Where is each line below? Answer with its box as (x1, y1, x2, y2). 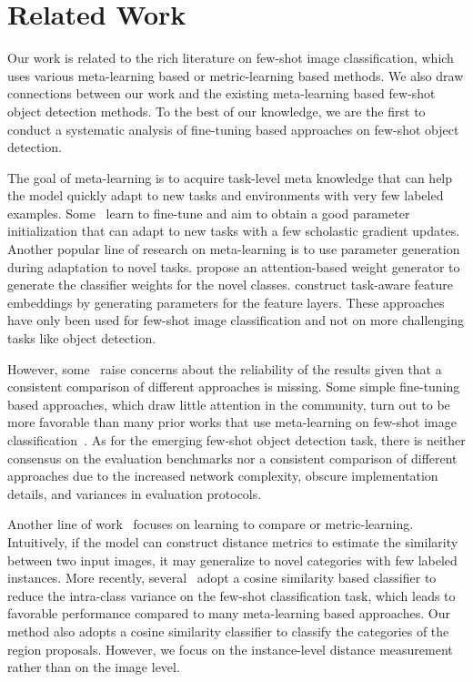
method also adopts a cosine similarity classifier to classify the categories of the (7, 621, 449, 640)
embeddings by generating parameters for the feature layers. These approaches (7, 292, 445, 311)
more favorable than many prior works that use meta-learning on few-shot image (7, 412, 457, 432)
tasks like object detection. (7, 329, 156, 348)
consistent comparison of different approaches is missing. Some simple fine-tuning (7, 377, 460, 396)
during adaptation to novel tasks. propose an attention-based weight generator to (7, 257, 460, 276)
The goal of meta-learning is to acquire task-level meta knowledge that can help (7, 168, 453, 187)
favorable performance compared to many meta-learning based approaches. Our (7, 604, 450, 623)
